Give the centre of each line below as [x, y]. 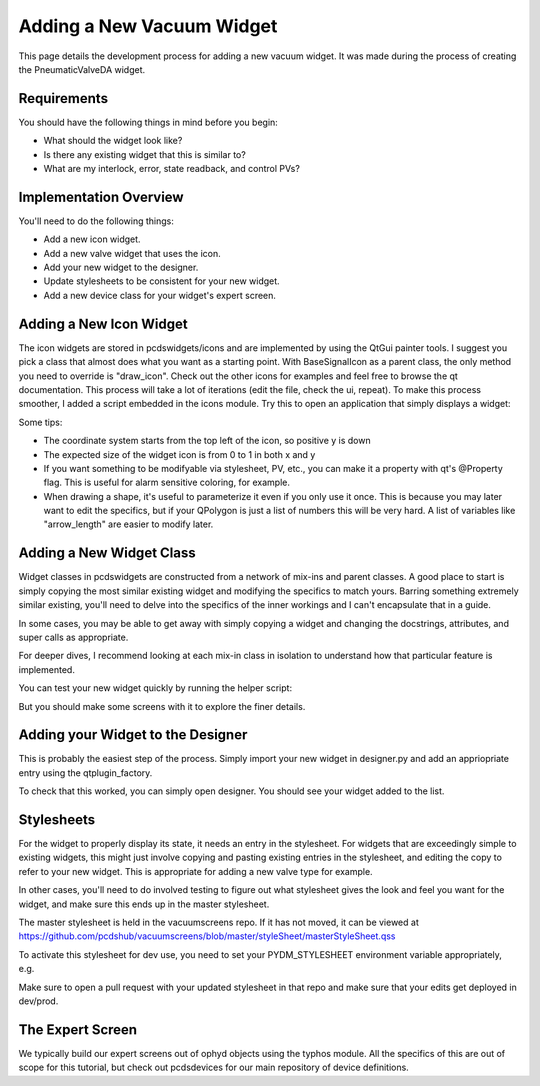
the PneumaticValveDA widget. [82, 69]
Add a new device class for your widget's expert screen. [160, 295]
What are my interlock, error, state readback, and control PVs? [171, 169]
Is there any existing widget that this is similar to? [145, 154]
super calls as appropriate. [73, 637]
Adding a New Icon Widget [103, 323]
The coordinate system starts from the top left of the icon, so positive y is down [207, 441]
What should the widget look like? [113, 141]
